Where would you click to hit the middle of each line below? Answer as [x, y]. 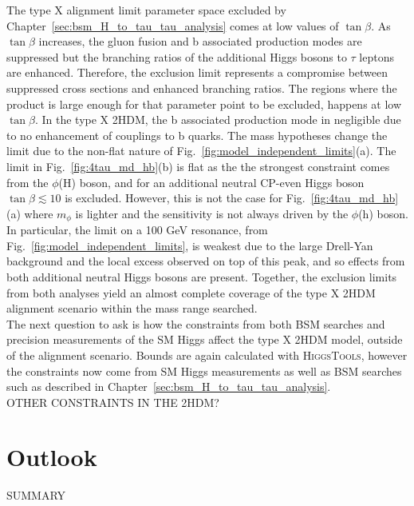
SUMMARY [36, 495]
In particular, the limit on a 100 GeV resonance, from [137, 230]
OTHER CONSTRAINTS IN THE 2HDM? [113, 402]
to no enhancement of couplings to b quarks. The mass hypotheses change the [197, 135]
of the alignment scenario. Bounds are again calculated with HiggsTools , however [207, 355]
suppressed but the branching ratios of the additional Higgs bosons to [177, 56]
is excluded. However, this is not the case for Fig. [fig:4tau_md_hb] [232, 198]
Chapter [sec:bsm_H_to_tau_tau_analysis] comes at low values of [173, 25]
